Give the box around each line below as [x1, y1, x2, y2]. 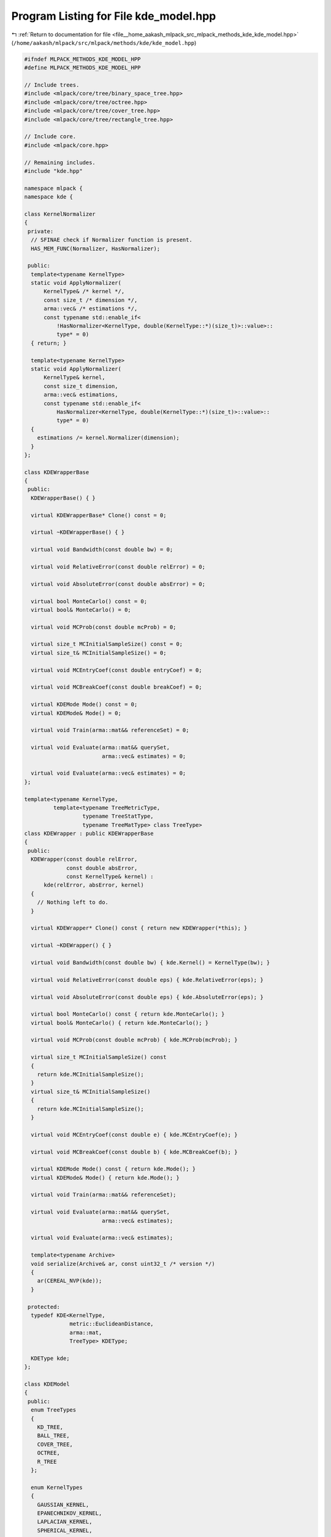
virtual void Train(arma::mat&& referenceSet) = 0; [31, 727, 189, 734]
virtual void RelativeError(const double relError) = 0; [31, 563, 205, 570]
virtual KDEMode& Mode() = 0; [31, 709, 122, 716]
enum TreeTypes [31, 1407, 77, 1413]
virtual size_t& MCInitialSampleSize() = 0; [31, 649, 167, 656]
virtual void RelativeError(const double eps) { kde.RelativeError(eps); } [31, 976, 264, 983]
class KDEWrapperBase [24, 468, 89, 476]
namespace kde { [24, 194, 74, 200]
